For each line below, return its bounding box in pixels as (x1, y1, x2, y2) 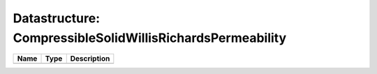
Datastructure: (13, 10, 101, 26)
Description (70, 54, 110, 64)
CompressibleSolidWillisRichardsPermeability (13, 30, 287, 45)
